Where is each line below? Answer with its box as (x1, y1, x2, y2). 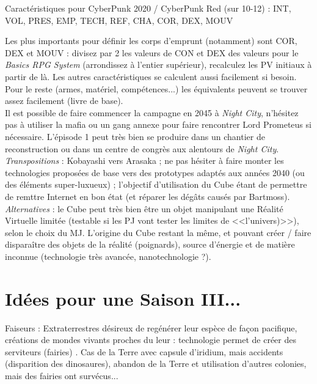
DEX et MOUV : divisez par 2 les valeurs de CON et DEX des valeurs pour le (5, 46, 299, 59)
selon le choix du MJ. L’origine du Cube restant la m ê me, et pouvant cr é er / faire (5, 226, 312, 238)
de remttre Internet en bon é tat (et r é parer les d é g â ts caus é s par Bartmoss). (5, 190, 290, 202)
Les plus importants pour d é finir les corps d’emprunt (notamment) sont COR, (5, 34, 297, 47)
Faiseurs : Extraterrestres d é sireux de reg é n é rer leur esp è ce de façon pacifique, (5, 321, 297, 334)
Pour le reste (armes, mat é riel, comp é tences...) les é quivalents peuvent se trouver (5, 82, 308, 95)
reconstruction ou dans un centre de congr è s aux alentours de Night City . (5, 142, 279, 155)
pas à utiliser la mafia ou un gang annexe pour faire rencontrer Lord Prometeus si (5, 118, 312, 131)
